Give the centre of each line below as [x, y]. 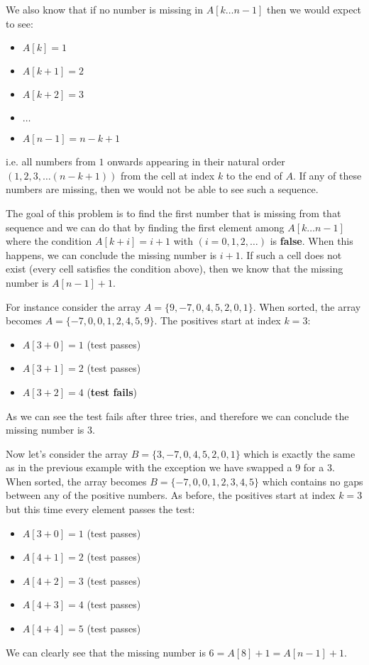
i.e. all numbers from [51, 161]
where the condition [49, 241]
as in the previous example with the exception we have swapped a [149, 467]
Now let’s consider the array [67, 453]
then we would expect [314, 9]
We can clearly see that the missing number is [106, 652]
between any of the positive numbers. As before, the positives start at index [171, 495]
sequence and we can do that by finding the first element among [145, 227]
